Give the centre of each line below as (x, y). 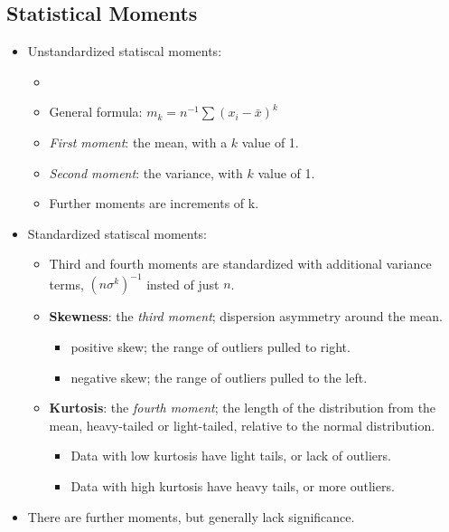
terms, (66, 284)
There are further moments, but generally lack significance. (191, 516)
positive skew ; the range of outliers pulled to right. (210, 347)
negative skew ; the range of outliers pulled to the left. (219, 377)
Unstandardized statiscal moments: (125, 51)
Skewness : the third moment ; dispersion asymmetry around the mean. (246, 316)
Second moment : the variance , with (146, 172)
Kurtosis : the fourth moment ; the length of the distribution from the (243, 408)
